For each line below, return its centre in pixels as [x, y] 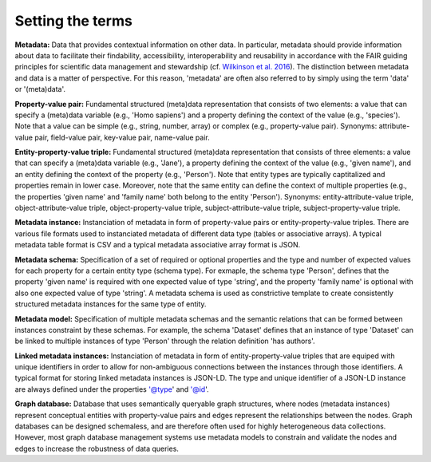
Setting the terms [74, 21]
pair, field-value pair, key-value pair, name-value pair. [123, 137]
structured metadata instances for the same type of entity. [111, 304]
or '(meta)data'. [40, 89]
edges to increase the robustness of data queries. [97, 448]
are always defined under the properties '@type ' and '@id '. [112, 389]
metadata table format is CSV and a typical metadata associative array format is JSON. [158, 245]
